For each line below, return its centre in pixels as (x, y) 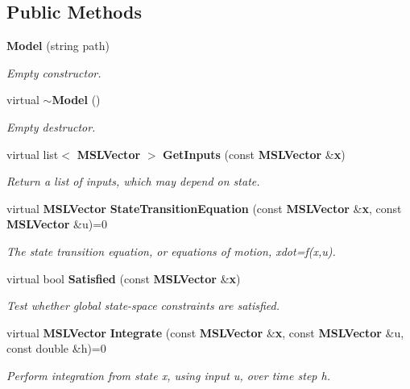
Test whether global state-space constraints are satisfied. (143, 305)
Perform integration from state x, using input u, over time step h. (168, 375)
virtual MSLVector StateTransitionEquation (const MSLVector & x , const (204, 208)
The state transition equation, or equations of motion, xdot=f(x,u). (171, 251)
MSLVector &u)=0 (57, 224)
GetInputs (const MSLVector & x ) (254, 154)
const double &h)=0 (56, 348)
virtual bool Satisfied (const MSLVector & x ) (124, 278)
